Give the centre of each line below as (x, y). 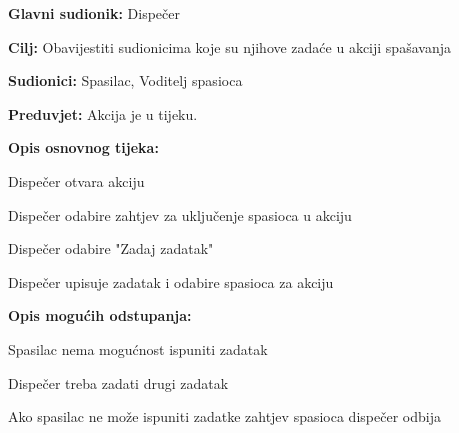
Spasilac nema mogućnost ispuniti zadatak (138, 348)
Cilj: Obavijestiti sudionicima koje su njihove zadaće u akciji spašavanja (229, 46)
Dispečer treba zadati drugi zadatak (118, 382)
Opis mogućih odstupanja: (100, 315)
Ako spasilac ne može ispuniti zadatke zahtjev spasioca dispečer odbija (224, 416)
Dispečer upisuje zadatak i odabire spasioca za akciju (171, 281)
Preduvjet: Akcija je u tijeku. (103, 113)
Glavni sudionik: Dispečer (94, 13)
